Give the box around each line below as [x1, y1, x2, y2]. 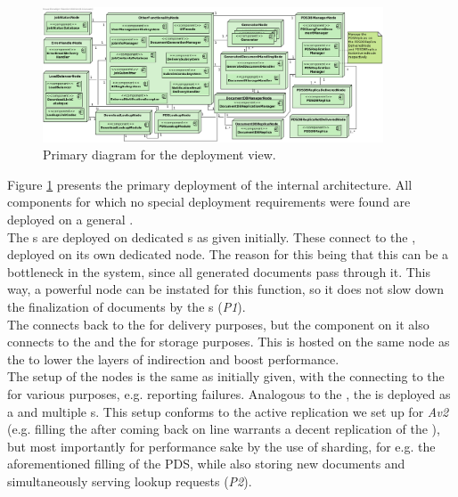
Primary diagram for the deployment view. [43, 145, 276, 164]
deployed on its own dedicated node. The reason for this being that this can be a [7, 245, 449, 264]
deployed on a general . [7, 210, 134, 229]
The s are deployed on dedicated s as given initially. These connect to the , [7, 227, 416, 246]
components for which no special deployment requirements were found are [7, 192, 411, 211]
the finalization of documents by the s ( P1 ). [7, 297, 246, 315]
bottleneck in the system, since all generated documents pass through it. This [7, 262, 431, 281]
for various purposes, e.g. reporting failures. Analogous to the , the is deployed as [7, 384, 451, 403]
